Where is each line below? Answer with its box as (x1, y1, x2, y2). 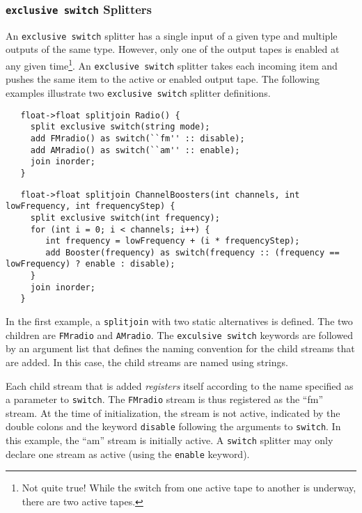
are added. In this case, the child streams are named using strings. (6, 355, 288, 369)
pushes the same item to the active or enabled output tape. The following (6, 72, 320, 86)
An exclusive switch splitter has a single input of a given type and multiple (6, 28, 338, 42)
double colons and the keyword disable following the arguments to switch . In (6, 419, 341, 434)
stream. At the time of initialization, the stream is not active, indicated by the (6, 405, 340, 420)
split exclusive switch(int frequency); (30, 212, 220, 223)
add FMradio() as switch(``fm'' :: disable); (30, 133, 245, 143)
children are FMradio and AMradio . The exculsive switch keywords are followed (6, 327, 353, 342)
